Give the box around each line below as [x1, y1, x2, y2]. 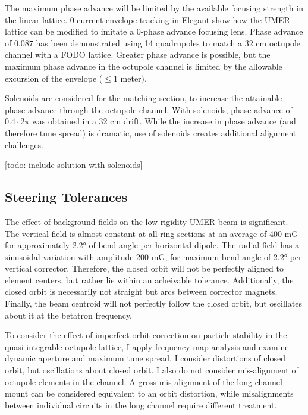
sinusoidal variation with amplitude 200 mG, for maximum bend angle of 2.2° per [5, 250, 302, 263]
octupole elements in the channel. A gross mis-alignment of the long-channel [5, 375, 282, 388]
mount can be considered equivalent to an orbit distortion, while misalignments [5, 387, 294, 400]
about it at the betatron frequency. [5, 308, 133, 321]
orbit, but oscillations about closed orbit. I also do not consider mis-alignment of [5, 364, 298, 376]
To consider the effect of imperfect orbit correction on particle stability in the [5, 329, 287, 341]
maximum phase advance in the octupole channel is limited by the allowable [5, 60, 282, 72]
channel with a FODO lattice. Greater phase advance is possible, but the [5, 48, 271, 61]
